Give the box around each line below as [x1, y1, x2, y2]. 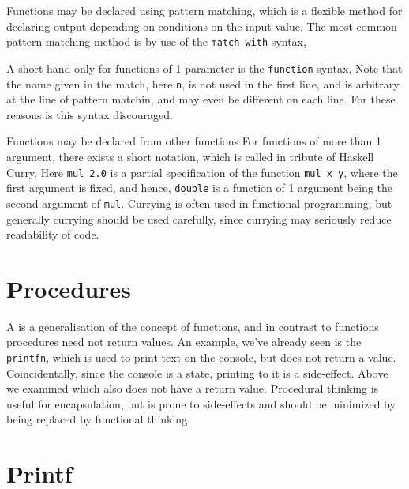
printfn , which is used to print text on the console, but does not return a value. [6, 349, 396, 365]
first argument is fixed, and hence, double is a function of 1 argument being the [6, 179, 392, 196]
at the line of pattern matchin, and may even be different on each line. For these [6, 91, 396, 107]
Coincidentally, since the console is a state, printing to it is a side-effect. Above [6, 364, 388, 381]
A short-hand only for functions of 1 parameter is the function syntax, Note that [6, 59, 403, 76]
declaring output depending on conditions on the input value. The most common [6, 17, 397, 34]
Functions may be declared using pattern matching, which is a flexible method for [6, 2, 403, 18]
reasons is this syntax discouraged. [6, 106, 173, 122]
